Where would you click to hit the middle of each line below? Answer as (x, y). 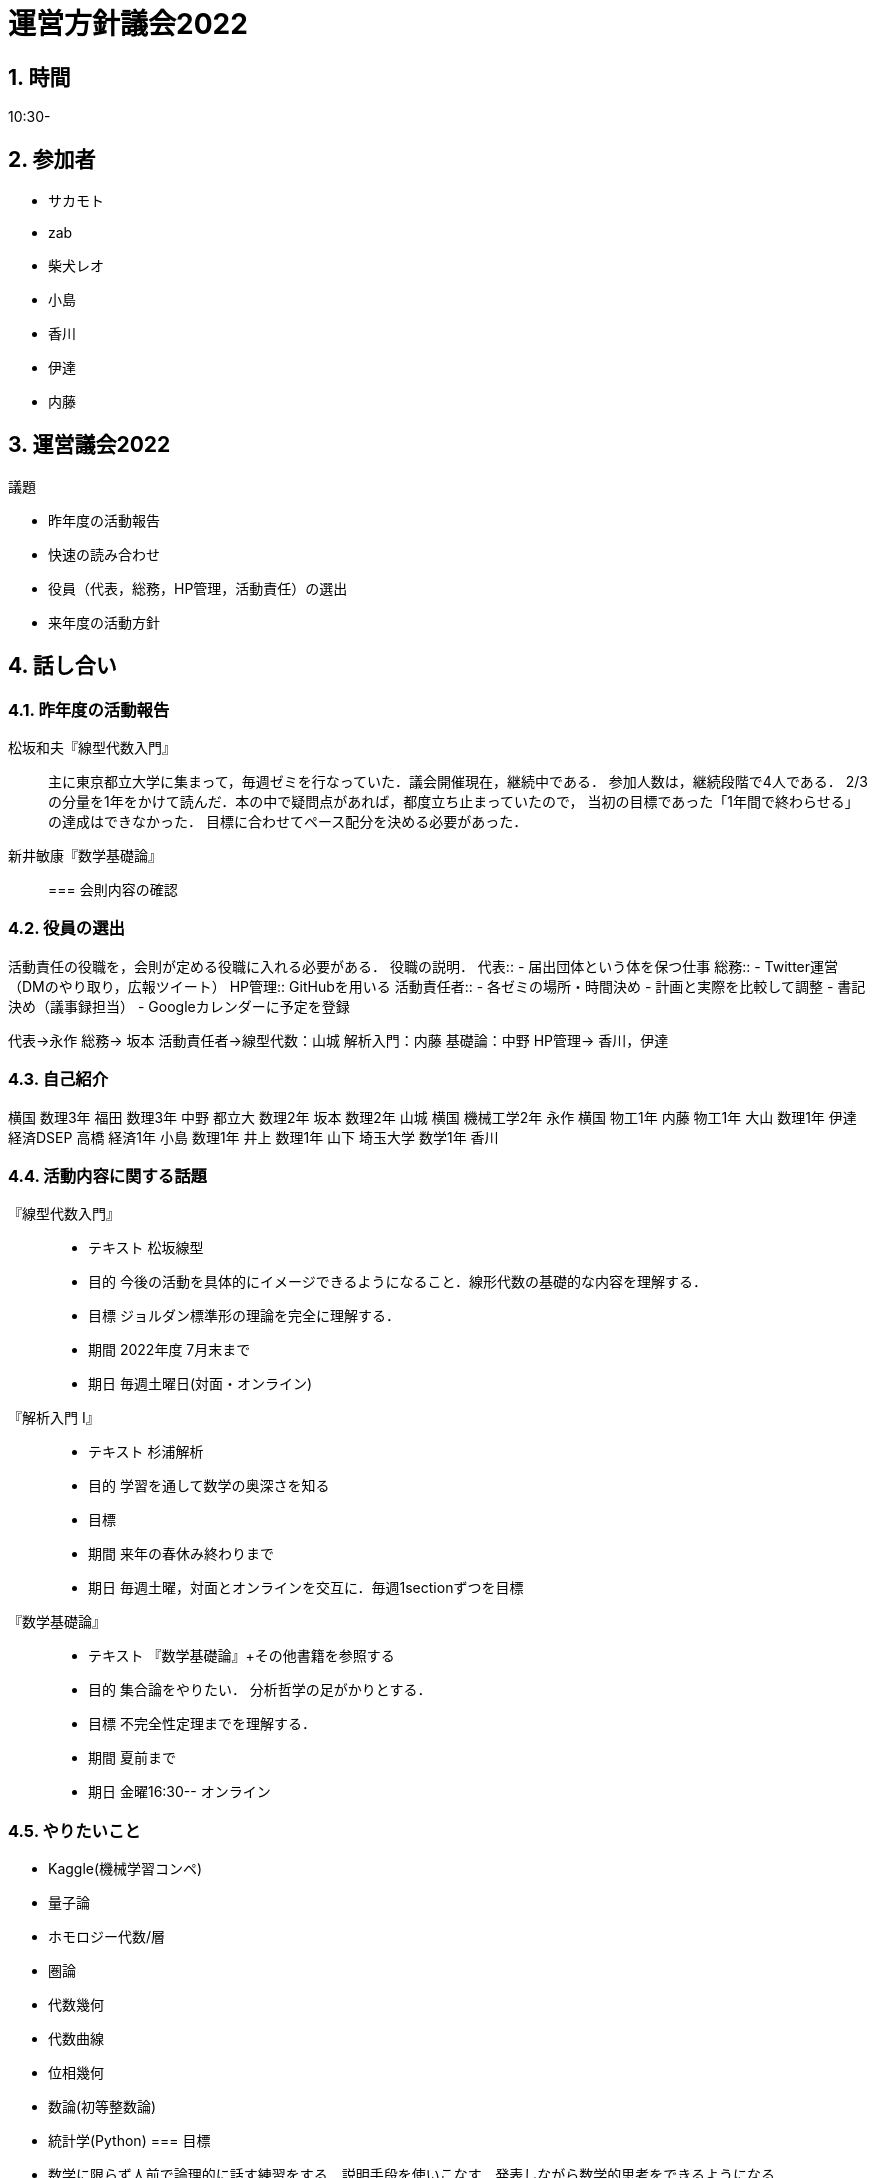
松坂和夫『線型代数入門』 (92, 748)
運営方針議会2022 (128, 24)
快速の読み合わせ (104, 554)
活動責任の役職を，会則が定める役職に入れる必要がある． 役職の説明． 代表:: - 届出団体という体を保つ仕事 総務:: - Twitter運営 (423, 966)
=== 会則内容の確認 (113, 890)
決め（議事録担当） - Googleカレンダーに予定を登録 (179, 1006)
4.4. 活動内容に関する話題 (107, 1175)
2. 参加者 (52, 159)
